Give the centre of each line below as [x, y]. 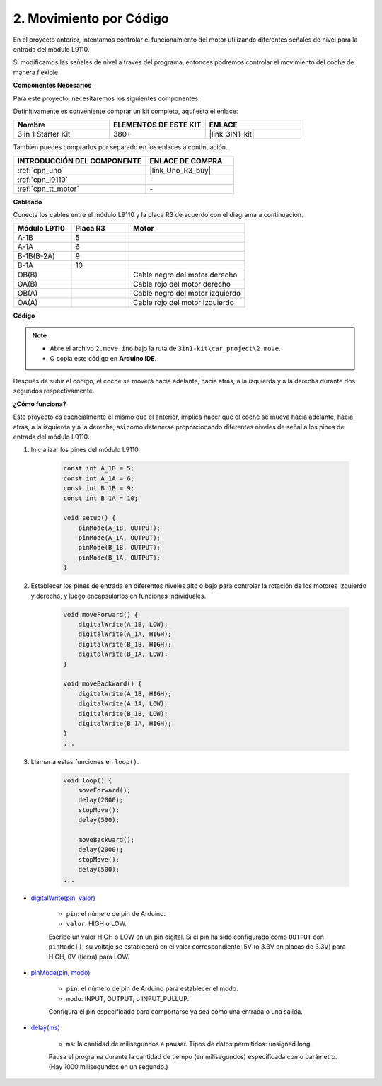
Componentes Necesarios [52, 86]
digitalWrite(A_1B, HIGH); [125, 694]
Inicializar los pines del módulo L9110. [86, 450]
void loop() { [88, 780]
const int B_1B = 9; [99, 489]
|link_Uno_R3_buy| [180, 170]
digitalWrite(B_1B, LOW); [123, 714]
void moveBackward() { [103, 684]
